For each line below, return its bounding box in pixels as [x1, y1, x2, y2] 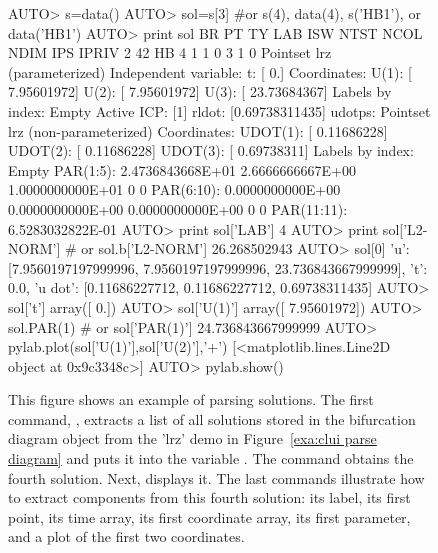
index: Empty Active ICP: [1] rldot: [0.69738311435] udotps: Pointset [8, 100, 431, 121]
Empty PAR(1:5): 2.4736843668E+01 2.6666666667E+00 [8, 159, 356, 180]
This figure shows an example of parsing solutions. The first [8, 389, 374, 410]
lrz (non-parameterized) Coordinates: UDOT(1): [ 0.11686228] [8, 120, 388, 141]
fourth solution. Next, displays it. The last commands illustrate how [8, 467, 425, 488]
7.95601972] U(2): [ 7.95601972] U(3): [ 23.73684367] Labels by [8, 81, 392, 102]
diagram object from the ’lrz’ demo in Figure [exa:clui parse [8, 428, 377, 449]
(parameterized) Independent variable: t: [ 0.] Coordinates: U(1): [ [8, 61, 412, 82]
